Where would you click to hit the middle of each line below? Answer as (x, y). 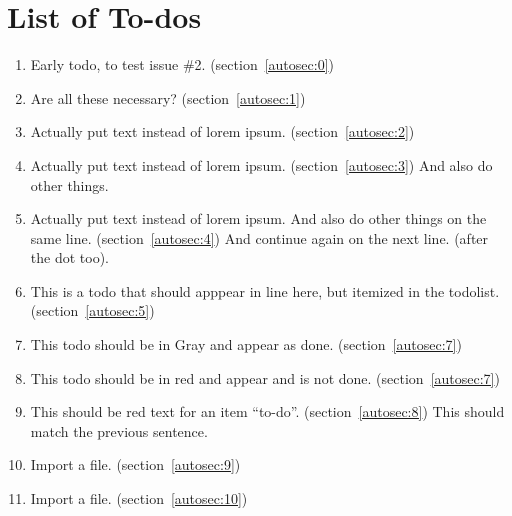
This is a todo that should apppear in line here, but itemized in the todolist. (265, 290)
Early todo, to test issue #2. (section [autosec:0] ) (182, 64)
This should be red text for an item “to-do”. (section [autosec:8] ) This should (267, 411)
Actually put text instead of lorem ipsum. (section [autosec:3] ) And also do (261, 164)
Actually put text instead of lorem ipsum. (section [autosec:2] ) (222, 131)
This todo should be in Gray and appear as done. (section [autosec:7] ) (246, 344)
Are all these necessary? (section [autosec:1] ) (168, 97)
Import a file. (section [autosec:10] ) (139, 498)
